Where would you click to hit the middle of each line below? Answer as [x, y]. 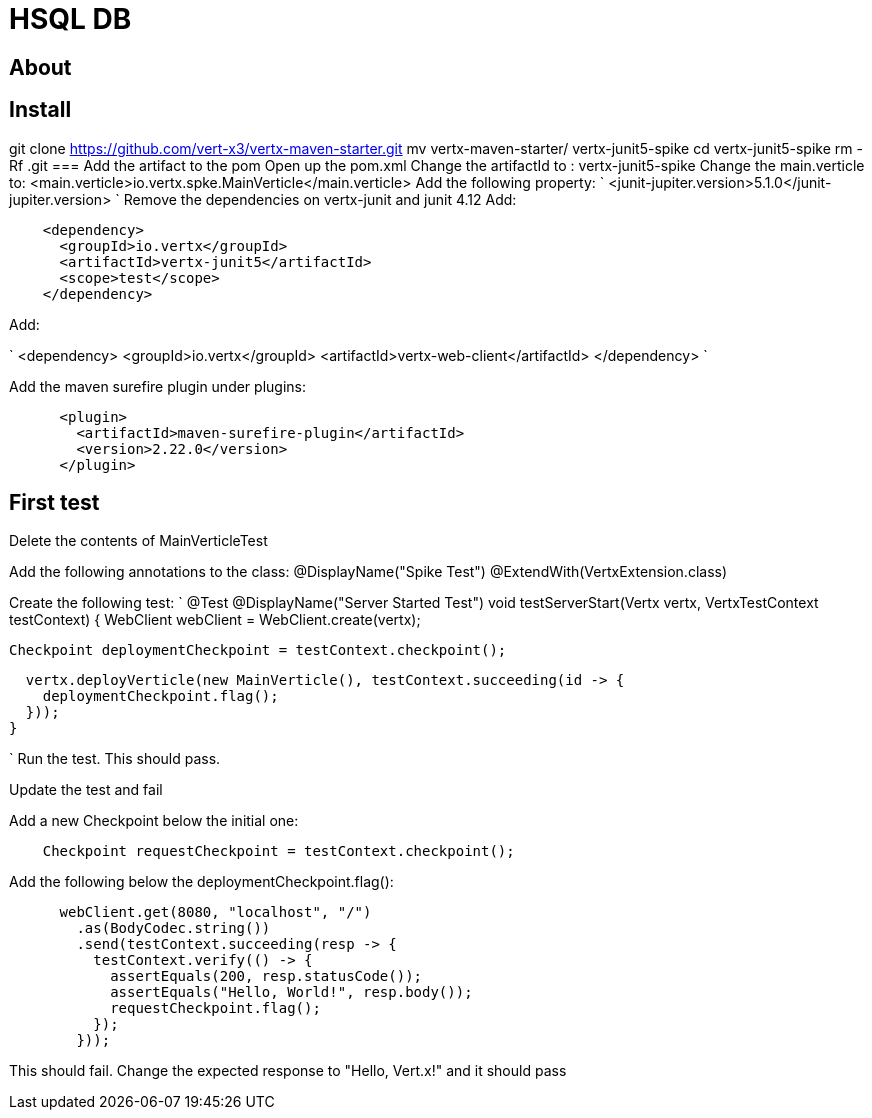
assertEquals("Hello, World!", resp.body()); [291, 992]
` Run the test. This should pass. [115, 759]
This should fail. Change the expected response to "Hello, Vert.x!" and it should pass [288, 1071]
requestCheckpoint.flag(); [215, 1008]
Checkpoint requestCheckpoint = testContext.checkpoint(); [278, 851]
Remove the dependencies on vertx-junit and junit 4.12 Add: [320, 199]
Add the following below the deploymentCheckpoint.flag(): [201, 882]
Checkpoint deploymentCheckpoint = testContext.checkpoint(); [258, 650]
